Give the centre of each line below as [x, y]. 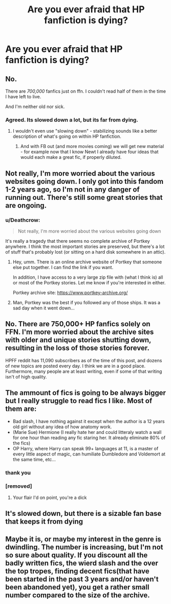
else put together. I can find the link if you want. [63, 267]
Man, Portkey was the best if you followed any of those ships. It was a [86, 302]
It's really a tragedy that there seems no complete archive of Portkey [78, 241]
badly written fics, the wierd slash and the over [82, 563]
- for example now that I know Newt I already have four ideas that [89, 152]
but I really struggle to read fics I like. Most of [79, 401]
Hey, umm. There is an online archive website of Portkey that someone [87, 262]
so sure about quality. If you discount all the [77, 555]
